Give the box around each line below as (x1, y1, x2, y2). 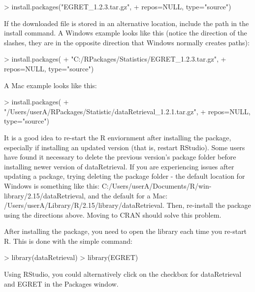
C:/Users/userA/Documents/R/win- (101, 180, 212, 191)
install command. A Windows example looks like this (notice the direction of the (4, 28, 247, 38)
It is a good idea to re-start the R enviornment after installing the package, (4, 132, 231, 142)
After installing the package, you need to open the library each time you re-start (4, 226, 247, 236)
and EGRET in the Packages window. (4, 278, 119, 289)
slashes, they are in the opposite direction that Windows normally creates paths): (4, 37, 250, 47)
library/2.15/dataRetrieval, (4, 190, 86, 200)
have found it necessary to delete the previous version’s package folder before (4, 152, 236, 162)
